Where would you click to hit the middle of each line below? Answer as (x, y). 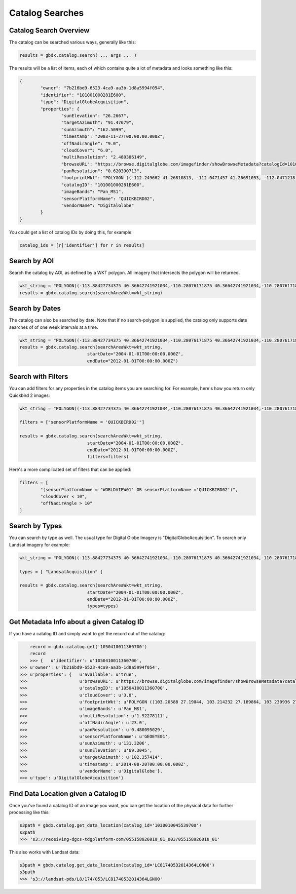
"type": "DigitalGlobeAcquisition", (85, 102)
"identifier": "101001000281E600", (83, 95)
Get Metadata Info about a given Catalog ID (76, 622)
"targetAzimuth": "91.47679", (97, 123)
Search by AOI (32, 261)
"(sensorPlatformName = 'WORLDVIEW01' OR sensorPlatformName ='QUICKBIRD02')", (139, 489)
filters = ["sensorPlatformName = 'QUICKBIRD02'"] (82, 422)
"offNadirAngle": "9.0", (91, 143)
